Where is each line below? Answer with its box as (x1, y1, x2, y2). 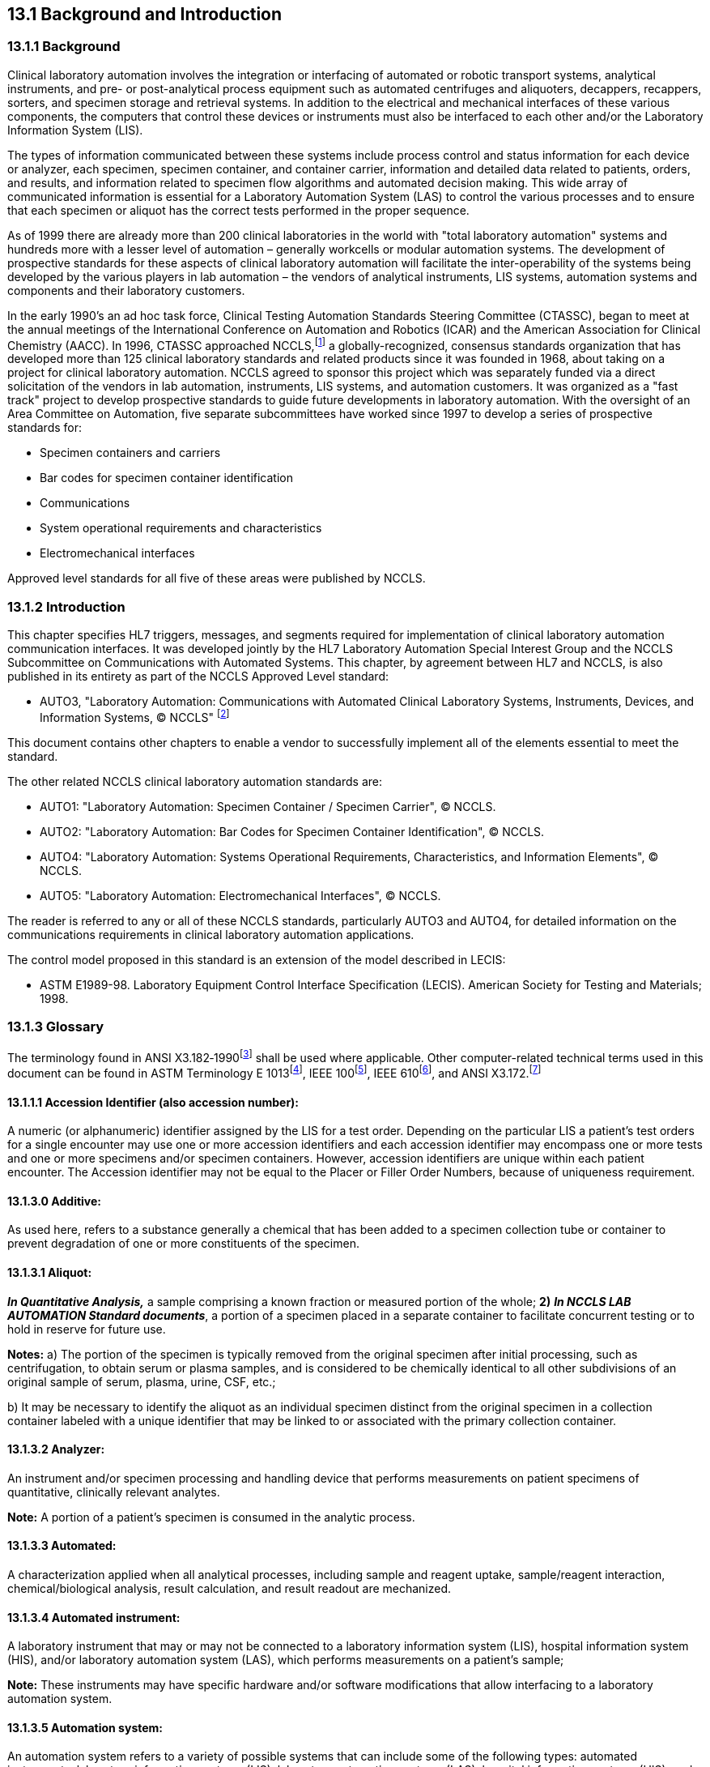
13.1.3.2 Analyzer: (7, 1442, 105, 1457)
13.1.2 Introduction (7, 598, 125, 615)
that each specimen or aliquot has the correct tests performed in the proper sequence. (7, 203, 470, 217)
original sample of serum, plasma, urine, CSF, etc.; (7, 1374, 276, 1389)
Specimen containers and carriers (40, 446, 221, 460)
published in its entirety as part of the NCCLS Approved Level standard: (7, 669, 389, 684)
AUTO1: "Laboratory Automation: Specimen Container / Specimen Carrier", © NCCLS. (40, 799, 496, 813)
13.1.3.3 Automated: (7, 1539, 117, 1553)
